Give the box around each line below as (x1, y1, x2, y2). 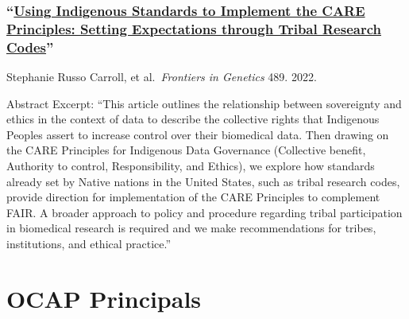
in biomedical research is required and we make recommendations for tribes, (6, 220, 376, 236)
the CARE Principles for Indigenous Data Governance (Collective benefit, (6, 142, 366, 158)
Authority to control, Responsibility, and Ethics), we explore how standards (6, 158, 375, 174)
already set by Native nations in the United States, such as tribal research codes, (6, 173, 400, 189)
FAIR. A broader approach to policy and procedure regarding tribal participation (6, 204, 403, 220)
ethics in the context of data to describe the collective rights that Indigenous (6, 111, 380, 127)
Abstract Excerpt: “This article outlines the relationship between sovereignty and (6, 95, 402, 111)
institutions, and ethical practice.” (6, 235, 172, 251)
